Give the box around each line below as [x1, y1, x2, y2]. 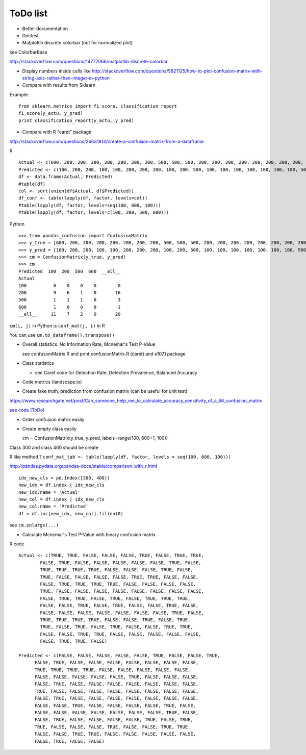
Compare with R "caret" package [22, 129, 92, 135]
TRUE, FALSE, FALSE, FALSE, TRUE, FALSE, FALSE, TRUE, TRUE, [34, 724, 191, 729]
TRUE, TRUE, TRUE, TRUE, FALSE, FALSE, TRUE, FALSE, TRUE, [40, 617, 191, 622]
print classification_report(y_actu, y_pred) [18, 117, 135, 123]
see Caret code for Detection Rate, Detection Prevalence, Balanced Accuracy [35, 369, 197, 375]
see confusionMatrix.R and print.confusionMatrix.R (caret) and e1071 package [22, 350, 186, 357]
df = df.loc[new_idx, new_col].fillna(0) [18, 511, 123, 516]
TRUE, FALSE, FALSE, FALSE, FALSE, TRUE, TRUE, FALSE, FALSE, [40, 574, 199, 580]
